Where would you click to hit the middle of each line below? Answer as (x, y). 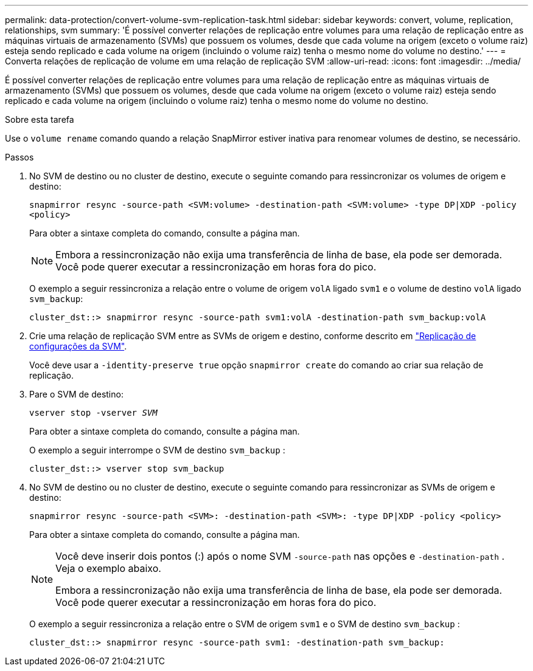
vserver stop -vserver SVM (93, 413)
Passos (19, 157)
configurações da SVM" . (78, 346)
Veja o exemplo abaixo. (108, 568)
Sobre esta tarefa (40, 119)
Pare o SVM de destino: (76, 394)
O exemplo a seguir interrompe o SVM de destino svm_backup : (157, 450)
